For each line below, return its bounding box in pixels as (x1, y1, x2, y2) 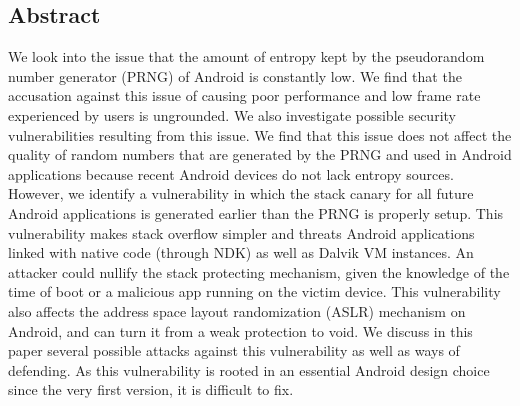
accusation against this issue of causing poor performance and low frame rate (8, 85, 481, 106)
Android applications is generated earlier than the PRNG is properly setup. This (8, 202, 504, 223)
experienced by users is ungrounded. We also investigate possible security (8, 104, 456, 125)
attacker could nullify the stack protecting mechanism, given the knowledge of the (8, 261, 510, 282)
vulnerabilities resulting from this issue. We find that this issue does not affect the (8, 124, 512, 145)
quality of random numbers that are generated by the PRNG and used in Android (8, 144, 512, 165)
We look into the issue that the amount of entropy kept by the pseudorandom (8, 46, 485, 67)
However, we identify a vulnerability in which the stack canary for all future (8, 183, 474, 204)
